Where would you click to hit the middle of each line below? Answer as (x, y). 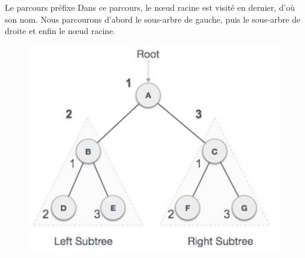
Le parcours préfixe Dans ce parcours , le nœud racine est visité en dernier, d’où (150, 7)
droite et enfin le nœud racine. (60, 31)
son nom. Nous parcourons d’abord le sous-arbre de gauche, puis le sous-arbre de (153, 19)
